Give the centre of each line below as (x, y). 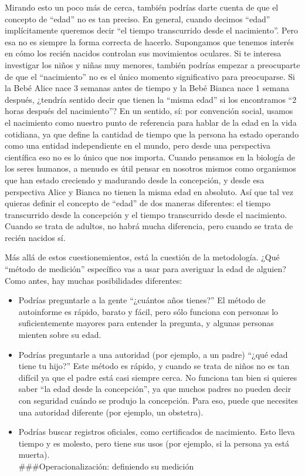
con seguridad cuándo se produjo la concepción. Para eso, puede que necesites (158, 400)
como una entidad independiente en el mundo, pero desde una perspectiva (138, 145)
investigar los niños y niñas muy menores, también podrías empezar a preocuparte (152, 64)
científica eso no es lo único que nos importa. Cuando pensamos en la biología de (150, 157)
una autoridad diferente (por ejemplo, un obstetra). (111, 412)
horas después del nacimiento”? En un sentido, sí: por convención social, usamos (149, 111)
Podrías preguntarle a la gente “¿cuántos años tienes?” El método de (142, 300)
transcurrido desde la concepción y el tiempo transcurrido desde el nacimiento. (146, 214)
